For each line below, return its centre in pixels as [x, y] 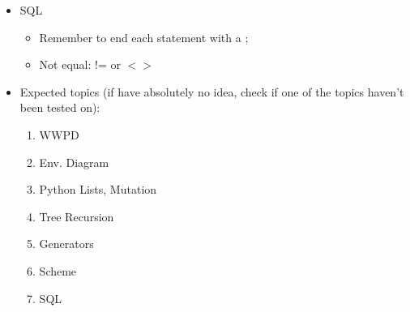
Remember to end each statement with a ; [144, 37]
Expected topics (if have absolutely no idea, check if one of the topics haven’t [212, 91]
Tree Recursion [77, 216]
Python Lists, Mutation [98, 189]
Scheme [58, 270]
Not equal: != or [80, 64]
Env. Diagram [74, 162]
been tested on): [60, 107]
